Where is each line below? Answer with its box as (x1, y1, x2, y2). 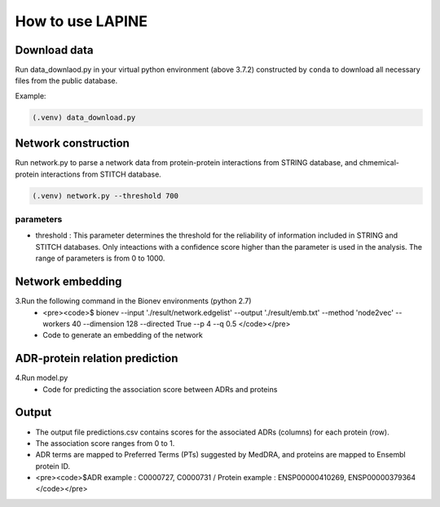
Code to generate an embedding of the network (42, 330, 203, 340)
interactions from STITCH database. (41, 169, 162, 179)
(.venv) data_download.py (32, 112, 136, 122)
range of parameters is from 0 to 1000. (35, 253, 165, 264)
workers (42, 318, 71, 329)
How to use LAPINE (15, 12, 148, 30)
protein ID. (35, 461, 71, 471)
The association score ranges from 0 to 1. (35, 438, 175, 448)
